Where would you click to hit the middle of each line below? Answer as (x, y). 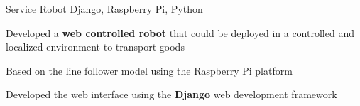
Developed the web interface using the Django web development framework (171, 94)
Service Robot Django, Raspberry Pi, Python (104, 9)
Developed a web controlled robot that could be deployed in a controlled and (180, 32)
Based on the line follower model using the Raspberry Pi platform (149, 70)
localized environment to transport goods (95, 47)
